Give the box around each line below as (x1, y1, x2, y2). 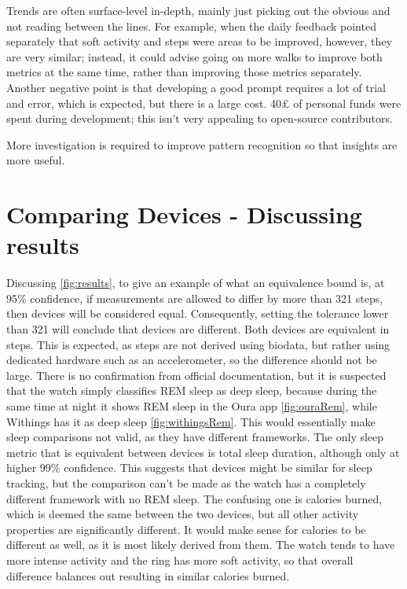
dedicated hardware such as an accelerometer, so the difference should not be (6, 352, 377, 368)
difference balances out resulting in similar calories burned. (6, 567, 290, 583)
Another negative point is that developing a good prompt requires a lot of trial (6, 79, 386, 95)
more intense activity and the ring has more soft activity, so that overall (6, 551, 354, 568)
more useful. (6, 152, 65, 168)
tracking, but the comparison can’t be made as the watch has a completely (6, 474, 366, 491)
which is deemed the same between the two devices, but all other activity (6, 506, 359, 522)
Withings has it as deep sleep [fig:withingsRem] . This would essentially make (6, 413, 376, 429)
